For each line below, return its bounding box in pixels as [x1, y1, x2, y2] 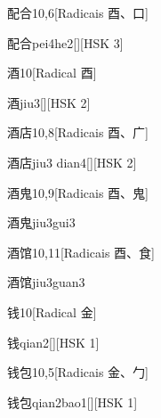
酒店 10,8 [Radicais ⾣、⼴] [7, 123, 149, 142]
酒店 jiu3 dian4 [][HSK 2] [7, 152, 137, 171]
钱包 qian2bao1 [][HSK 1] [7, 392, 138, 411]
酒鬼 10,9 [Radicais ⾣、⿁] [7, 183, 149, 201]
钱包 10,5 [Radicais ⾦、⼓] [7, 363, 149, 381]
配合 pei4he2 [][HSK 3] [7, 33, 124, 52]
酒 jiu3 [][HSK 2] [7, 93, 91, 111]
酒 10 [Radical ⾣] [7, 63, 97, 82]
